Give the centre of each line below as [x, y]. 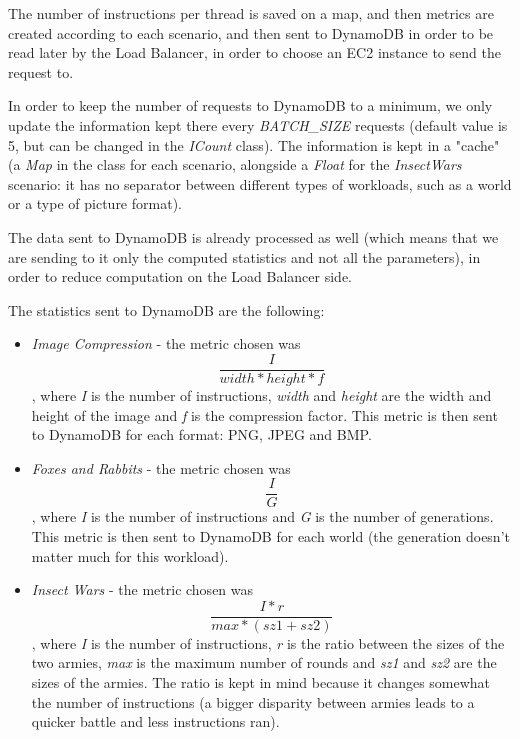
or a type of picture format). [95, 203]
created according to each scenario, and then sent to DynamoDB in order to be [251, 32]
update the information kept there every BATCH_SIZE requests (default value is [258, 124]
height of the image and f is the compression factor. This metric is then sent [264, 414]
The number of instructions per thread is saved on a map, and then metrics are [251, 13]
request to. [41, 71]
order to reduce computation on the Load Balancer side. [180, 276]
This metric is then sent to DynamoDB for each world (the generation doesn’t [270, 536]
